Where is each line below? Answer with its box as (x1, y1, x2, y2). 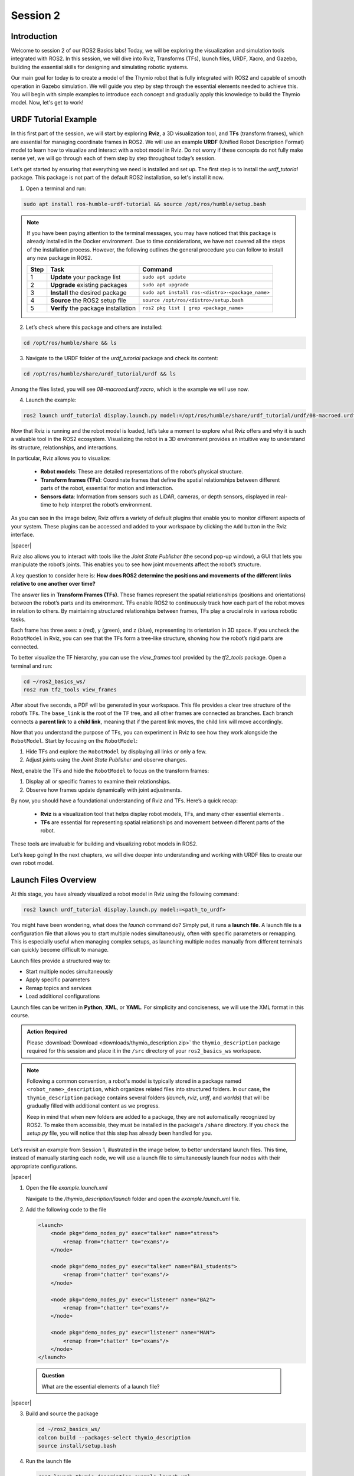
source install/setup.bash (38, 1442, 116, 1449)
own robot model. (11, 860, 54, 867)
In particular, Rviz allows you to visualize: (11, 455, 111, 462)
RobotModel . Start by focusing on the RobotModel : (11, 737, 138, 744)
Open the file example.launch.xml (25, 1184, 107, 1191)
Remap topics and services (25, 984, 92, 991)
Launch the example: (25, 396, 77, 403)
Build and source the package (25, 1410, 99, 1417)
